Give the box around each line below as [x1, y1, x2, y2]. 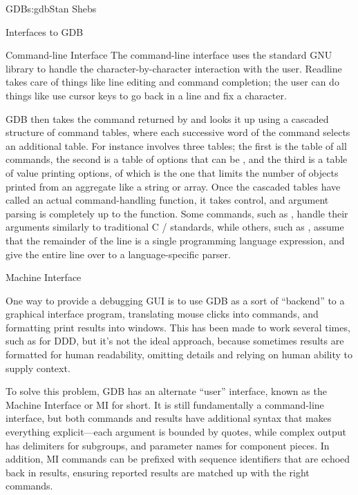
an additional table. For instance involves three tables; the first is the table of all [6, 138, 347, 153]
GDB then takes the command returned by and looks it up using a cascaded [6, 111, 329, 126]
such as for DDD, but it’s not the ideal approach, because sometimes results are [6, 333, 344, 348]
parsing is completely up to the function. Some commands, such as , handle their [6, 206, 348, 220]
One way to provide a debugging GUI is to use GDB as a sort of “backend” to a [6, 293, 345, 307]
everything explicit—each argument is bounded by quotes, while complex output [6, 425, 346, 439]
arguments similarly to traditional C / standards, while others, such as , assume [6, 220, 344, 234]
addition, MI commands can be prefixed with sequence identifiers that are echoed [6, 452, 350, 466]
